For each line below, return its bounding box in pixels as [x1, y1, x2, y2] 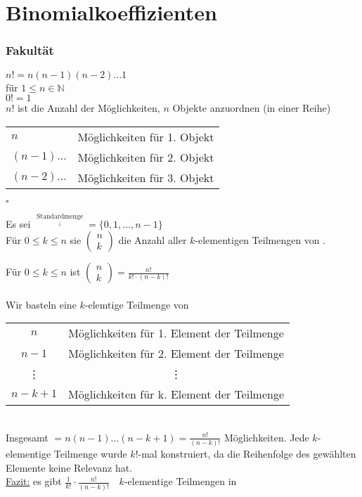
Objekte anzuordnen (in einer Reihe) [172, 101, 331, 115]
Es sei [6, 216, 31, 231]
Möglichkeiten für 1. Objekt [77, 128, 214, 145]
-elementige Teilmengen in [124, 474, 237, 489]
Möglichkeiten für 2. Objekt [77, 148, 214, 165]
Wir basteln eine [6, 297, 77, 311]
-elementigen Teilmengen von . [195, 233, 326, 247]
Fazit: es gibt [6, 474, 62, 489]
